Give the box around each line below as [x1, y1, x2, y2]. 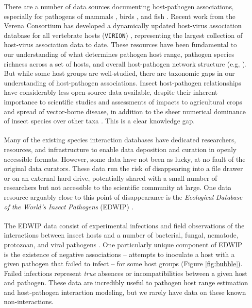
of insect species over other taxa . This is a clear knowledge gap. [4, 116, 195, 126]
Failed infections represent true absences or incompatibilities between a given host [4, 268, 248, 278]
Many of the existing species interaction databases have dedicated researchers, [4, 135, 236, 145]
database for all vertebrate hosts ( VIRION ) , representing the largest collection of [4, 30, 243, 40]
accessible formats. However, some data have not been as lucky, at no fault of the [4, 154, 246, 164]
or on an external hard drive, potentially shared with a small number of [4, 172, 218, 183]
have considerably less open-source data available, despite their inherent [4, 87, 218, 97]
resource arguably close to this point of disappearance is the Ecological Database [4, 191, 243, 202]
